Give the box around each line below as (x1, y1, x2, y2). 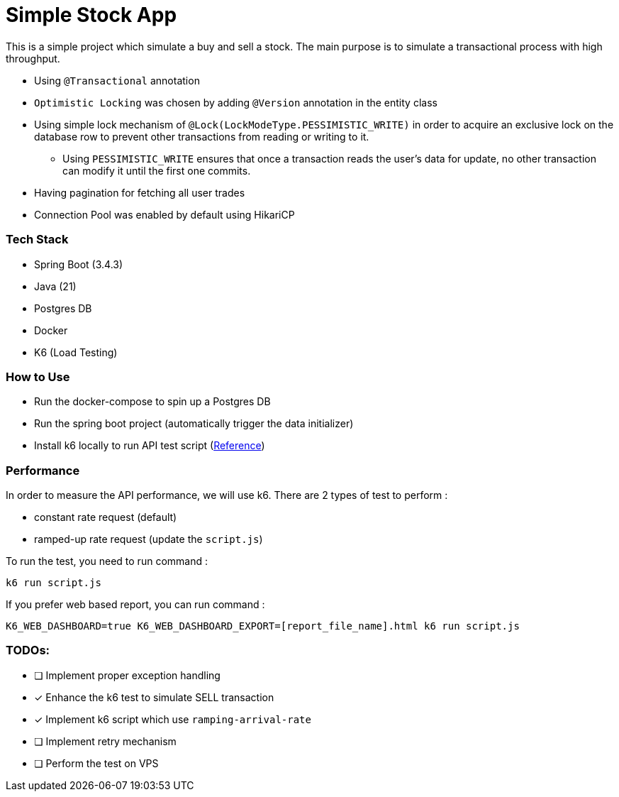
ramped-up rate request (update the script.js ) (34, 533, 263, 545)
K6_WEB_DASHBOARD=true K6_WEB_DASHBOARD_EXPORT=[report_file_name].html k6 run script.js (6, 620, 520, 632)
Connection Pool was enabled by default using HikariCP (34, 208, 295, 221)
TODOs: (6, 643, 50, 658)
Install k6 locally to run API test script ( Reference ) (34, 439, 265, 452)
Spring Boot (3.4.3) (34, 258, 123, 270)
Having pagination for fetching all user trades (34, 186, 245, 199)
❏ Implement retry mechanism (34, 735, 177, 747)
